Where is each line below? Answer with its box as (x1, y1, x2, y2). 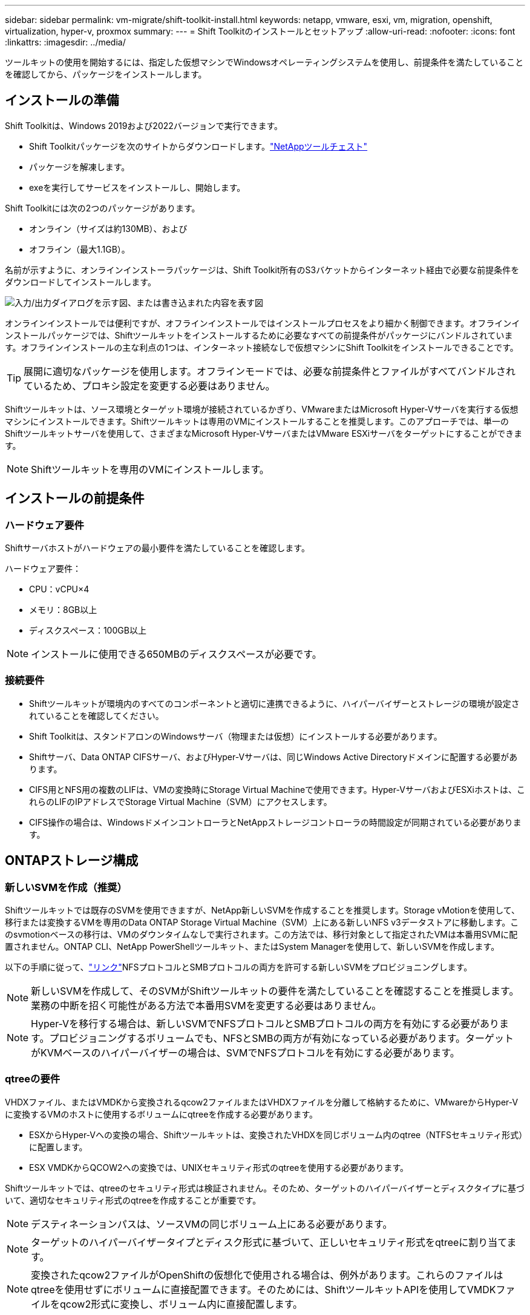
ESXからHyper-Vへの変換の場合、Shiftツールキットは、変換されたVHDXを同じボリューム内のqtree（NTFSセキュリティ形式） (29, 1129, 523, 1140)
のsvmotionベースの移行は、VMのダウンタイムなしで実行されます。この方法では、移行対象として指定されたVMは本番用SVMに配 (5, 929, 518, 940)
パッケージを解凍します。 (29, 161, 130, 172)
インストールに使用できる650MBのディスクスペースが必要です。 (31, 648, 322, 661)
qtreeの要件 (5, 1073, 61, 1085)
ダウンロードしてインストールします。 (5, 276, 156, 287)
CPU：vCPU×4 (29, 584, 90, 595)
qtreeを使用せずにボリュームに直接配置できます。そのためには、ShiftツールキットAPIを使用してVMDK (31, 1283, 496, 1296)
